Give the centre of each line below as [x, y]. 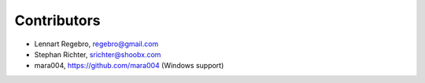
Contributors [58, 20]
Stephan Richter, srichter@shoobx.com [98, 54]
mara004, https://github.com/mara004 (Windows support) [129, 66]
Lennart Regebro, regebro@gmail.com [96, 44]
